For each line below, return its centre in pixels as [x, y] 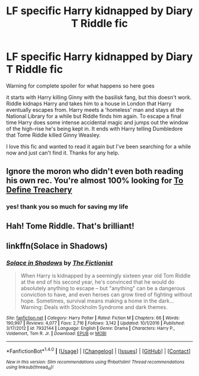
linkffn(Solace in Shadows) [57, 246]
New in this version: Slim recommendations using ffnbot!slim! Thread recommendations [95, 362]
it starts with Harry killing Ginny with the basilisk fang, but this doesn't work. [99, 97]
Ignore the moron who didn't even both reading [95, 171]
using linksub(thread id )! [30, 368]
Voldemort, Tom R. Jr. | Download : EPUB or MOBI [56, 334]
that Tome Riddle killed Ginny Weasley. [53, 135]
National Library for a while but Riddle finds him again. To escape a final [94, 116]
